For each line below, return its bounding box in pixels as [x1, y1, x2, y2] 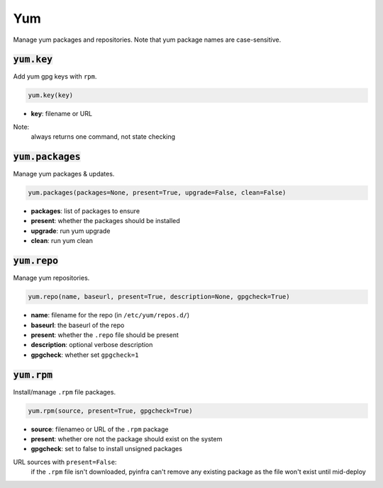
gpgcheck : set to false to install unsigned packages [30, 445, 182, 453]
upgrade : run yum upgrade [30, 227, 111, 235]
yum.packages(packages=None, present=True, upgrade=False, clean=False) [28, 188, 287, 197]
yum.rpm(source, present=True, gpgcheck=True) [28, 407, 193, 414]
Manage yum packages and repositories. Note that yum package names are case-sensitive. [13, 35, 282, 44]
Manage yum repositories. [13, 273, 90, 283]
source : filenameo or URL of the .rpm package [30, 425, 169, 433]
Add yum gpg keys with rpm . [13, 72, 97, 81]
